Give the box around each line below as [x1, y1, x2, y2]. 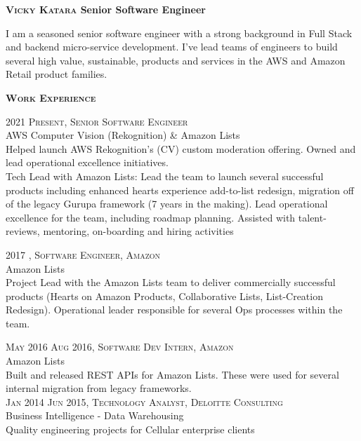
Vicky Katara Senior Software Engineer [6, 2, 206, 16]
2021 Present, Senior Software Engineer [6, 114, 188, 128]
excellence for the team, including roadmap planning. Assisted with [6, 210, 296, 224]
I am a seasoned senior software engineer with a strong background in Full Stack [6, 25, 353, 40]
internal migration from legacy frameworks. [6, 381, 192, 395]
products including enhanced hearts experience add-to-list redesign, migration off [6, 182, 354, 197]
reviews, [6, 224, 40, 238]
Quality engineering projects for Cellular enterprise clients [6, 422, 255, 437]
